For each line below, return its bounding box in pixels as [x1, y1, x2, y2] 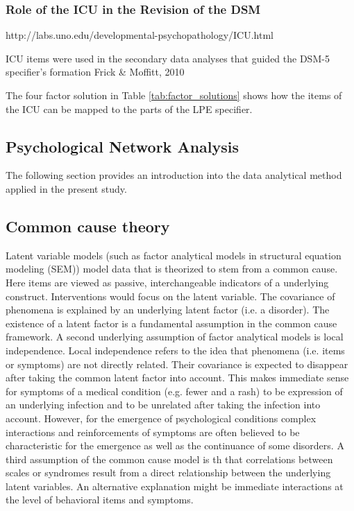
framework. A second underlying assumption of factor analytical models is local [6, 329, 344, 344]
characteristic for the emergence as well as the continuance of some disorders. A [6, 438, 344, 453]
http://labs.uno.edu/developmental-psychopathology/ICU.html [6, 28, 273, 42]
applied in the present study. [6, 181, 127, 196]
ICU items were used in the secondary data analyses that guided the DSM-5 [6, 51, 330, 65]
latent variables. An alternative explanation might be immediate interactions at [6, 478, 344, 493]
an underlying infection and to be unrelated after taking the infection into [6, 397, 321, 412]
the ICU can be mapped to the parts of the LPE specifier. [6, 101, 253, 116]
